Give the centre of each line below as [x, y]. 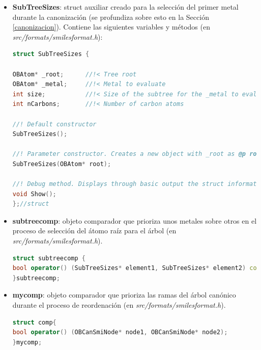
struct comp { [34, 322]
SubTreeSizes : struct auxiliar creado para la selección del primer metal [125, 7]
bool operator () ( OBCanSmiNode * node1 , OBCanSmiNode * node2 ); [120, 332]
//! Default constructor [54, 124]
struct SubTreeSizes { [51, 54]
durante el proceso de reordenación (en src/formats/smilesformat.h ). [119, 305]
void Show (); [34, 194]
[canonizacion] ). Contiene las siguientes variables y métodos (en [111, 27]
